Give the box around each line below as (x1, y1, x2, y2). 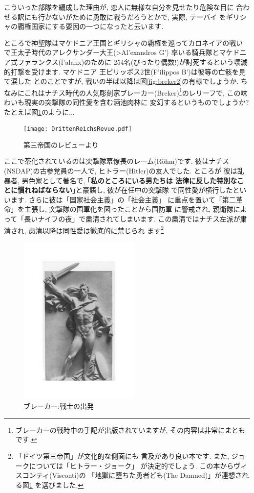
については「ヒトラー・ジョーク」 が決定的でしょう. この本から (29, 460, 234, 470)
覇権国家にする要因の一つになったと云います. (17, 21, 164, 31)
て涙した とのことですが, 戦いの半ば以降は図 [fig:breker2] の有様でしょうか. (4, 76, 239, 86)
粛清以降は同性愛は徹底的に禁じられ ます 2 (28, 223, 164, 235)
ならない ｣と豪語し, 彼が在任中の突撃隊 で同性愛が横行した (44, 185, 233, 195)
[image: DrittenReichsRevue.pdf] (23, 125, 132, 133)
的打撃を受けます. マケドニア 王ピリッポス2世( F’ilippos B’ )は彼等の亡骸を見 (4, 66, 246, 76)
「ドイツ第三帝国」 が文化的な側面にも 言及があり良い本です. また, (15, 450, 229, 461)
